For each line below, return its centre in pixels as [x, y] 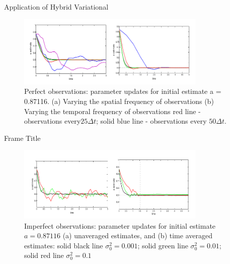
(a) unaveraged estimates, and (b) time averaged [137, 235]
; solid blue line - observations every [151, 121]
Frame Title [22, 138]
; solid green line [163, 245]
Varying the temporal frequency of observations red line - [112, 111]
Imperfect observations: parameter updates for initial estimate [120, 225]
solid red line [44, 255]
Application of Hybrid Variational [56, 7]
